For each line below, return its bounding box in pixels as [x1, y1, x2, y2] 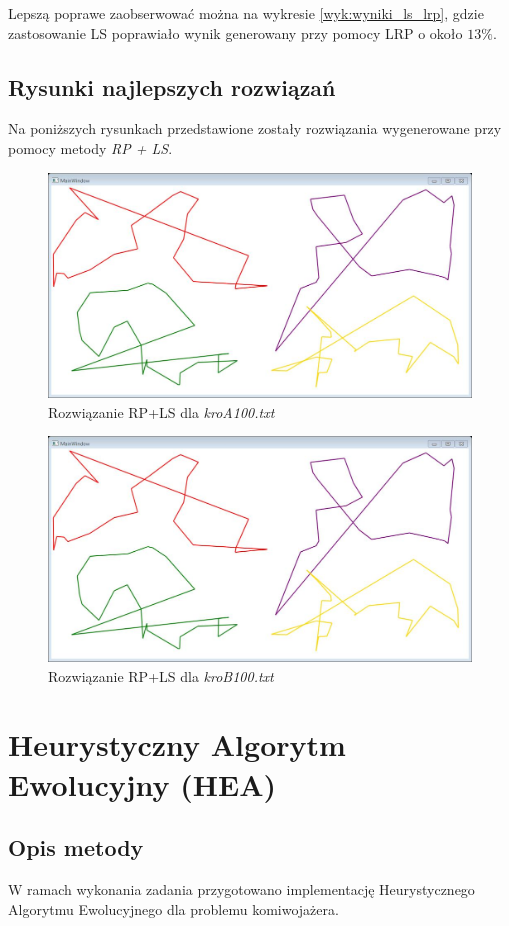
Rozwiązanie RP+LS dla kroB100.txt [48, 665, 274, 686]
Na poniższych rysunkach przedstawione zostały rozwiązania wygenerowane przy [8, 118, 502, 139]
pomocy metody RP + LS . [8, 137, 173, 158]
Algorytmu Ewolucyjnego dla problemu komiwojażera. [8, 898, 339, 919]
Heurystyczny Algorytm [8, 724, 346, 765]
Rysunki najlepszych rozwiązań [8, 71, 336, 102]
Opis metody [8, 832, 144, 863]
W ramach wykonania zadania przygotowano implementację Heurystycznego [8, 879, 475, 900]
